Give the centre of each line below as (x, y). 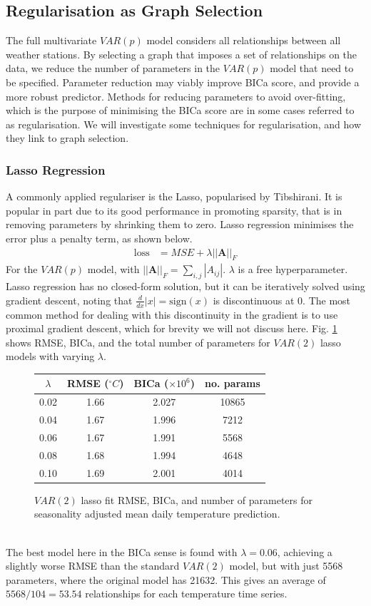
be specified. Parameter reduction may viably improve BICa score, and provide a (183, 82)
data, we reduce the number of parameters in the (113, 68)
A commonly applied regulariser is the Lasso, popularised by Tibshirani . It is (174, 196)
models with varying (50, 356)
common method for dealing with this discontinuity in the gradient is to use (172, 314)
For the (22, 269)
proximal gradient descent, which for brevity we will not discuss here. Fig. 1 (172, 328)
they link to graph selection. (67, 138)
